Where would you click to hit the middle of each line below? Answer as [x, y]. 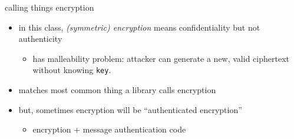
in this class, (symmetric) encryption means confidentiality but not [139, 27]
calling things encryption [49, 7]
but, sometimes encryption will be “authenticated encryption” [130, 109]
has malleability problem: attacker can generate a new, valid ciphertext [161, 58]
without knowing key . [72, 70]
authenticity [40, 39]
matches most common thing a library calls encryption [117, 90]
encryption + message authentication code [109, 129]
